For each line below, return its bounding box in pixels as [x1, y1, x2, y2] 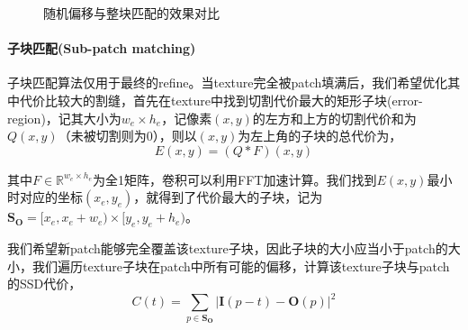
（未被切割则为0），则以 [58, 126, 197, 145]
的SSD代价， [7, 274, 82, 293]
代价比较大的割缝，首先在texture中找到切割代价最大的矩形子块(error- [19, 90, 423, 109]
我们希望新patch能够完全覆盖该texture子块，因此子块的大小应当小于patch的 [7, 239, 448, 258]
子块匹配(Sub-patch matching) [7, 39, 196, 58]
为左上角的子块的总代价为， [238, 126, 402, 145]
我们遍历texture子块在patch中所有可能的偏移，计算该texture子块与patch [31, 256, 450, 275]
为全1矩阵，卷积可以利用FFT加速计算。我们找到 [93, 170, 377, 188]
